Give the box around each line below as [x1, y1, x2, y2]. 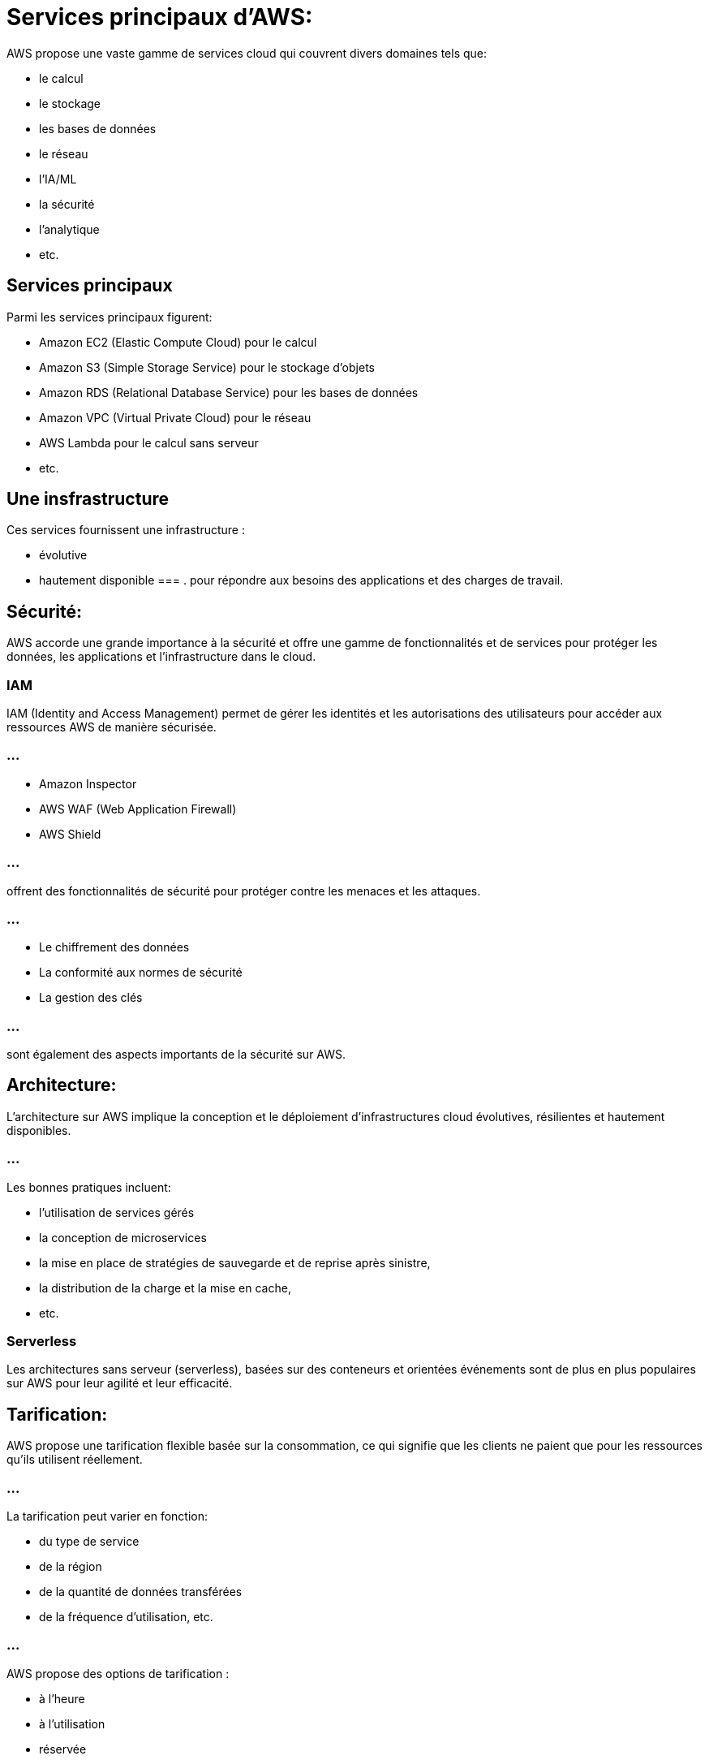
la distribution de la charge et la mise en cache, [39, 1280, 291, 1295]
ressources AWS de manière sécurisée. [6, 720, 217, 735]
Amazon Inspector [39, 776, 137, 791]
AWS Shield [39, 826, 101, 841]
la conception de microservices [39, 1230, 207, 1245]
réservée [39, 1741, 87, 1756]
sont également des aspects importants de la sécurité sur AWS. [6, 1047, 346, 1062]
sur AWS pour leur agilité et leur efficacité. [6, 1376, 233, 1391]
